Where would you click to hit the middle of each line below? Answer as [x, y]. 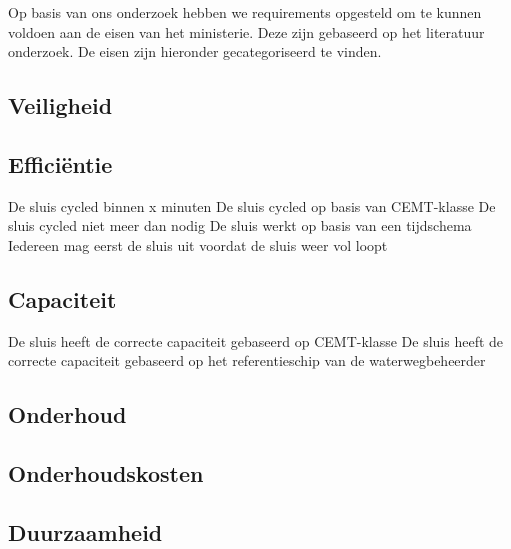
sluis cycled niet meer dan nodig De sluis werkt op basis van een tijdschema [240, 225]
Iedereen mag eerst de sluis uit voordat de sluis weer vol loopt [198, 244]
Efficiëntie [60, 163]
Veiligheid [60, 105]
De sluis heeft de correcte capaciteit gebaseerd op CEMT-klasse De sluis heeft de [256, 340]
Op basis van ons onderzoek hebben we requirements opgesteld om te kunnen [245, 12]
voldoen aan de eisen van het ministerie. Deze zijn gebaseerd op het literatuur [246, 31]
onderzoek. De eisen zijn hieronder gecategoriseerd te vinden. [195, 51]
